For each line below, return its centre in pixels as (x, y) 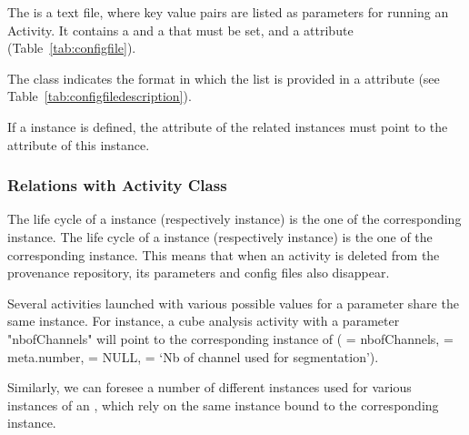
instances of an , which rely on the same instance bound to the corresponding (223, 405)
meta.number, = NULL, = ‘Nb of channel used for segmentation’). (193, 356)
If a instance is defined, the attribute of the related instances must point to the (228, 126)
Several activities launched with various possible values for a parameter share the (233, 303)
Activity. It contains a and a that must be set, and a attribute (180, 30)
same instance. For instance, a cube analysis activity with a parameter (204, 321)
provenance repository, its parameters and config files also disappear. (199, 273)
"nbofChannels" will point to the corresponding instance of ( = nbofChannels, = (230, 338)
